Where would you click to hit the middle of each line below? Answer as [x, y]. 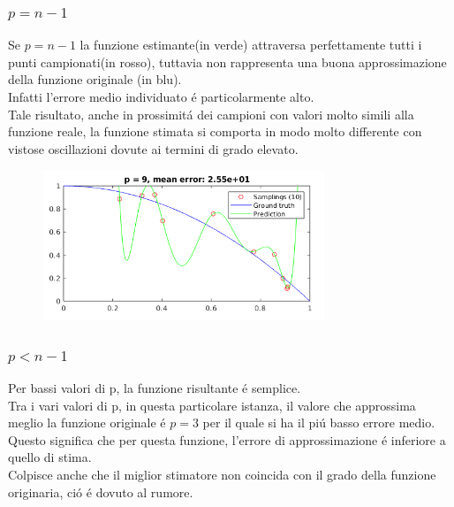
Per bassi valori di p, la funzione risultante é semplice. [155, 388]
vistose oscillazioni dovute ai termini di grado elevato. [153, 148]
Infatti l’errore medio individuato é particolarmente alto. [161, 96]
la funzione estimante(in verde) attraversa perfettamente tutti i [251, 45]
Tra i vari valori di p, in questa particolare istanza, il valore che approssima [212, 405]
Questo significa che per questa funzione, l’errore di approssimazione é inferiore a [227, 439]
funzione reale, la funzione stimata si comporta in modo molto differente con [215, 131]
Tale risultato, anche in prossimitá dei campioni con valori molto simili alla [211, 114]
